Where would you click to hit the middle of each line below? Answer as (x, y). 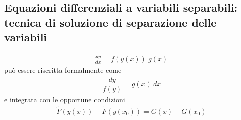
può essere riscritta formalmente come (63, 70)
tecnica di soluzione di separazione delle (110, 22)
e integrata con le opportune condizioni (65, 99)
